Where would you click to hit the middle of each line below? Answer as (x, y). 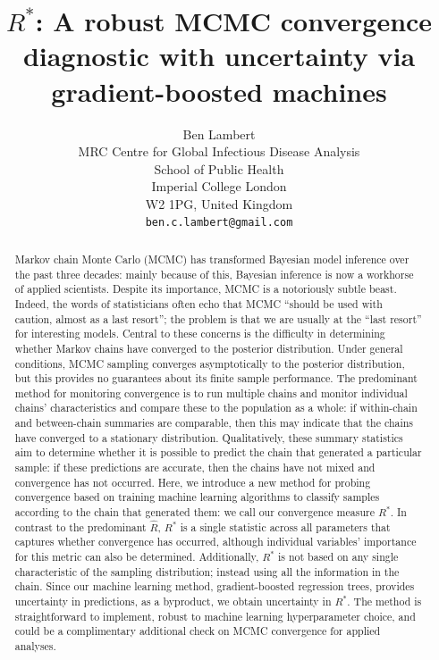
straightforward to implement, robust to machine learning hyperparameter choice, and (215, 616)
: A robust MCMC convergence (234, 21)
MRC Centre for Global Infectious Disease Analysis (219, 151)
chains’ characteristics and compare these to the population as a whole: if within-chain (216, 408)
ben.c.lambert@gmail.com (219, 223)
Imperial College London (219, 186)
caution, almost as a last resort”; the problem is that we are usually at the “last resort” (218, 318)
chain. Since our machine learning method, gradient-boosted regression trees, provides (215, 586)
